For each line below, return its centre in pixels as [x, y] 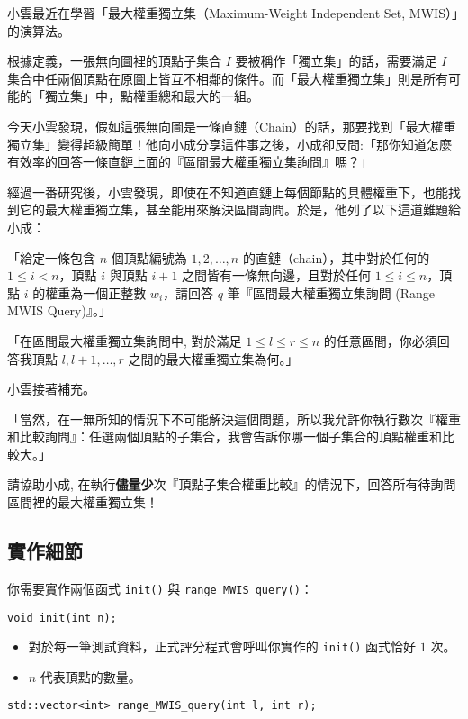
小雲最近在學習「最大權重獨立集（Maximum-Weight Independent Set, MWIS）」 [233, 13]
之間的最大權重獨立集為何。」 [213, 358]
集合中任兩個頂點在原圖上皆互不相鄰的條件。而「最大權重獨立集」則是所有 [228, 78]
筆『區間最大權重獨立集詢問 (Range [331, 292]
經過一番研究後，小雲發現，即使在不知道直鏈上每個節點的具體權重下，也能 [228, 191]
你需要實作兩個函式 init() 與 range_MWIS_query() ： [160, 588]
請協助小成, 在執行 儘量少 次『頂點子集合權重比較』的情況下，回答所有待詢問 [232, 484]
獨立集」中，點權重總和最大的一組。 [152, 96]
